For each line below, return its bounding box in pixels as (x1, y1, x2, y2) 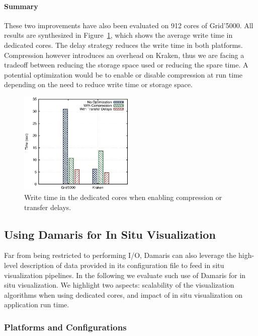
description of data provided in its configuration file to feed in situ (20, 260, 224, 271)
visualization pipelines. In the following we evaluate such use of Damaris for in (4, 270, 246, 280)
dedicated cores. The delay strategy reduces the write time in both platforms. (4, 39, 243, 50)
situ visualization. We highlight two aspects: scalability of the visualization (4, 280, 234, 290)
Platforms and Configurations (4, 320, 127, 333)
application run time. (4, 299, 69, 310)
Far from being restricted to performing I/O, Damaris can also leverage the (4, 250, 236, 260)
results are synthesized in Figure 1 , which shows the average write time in (4, 30, 233, 40)
